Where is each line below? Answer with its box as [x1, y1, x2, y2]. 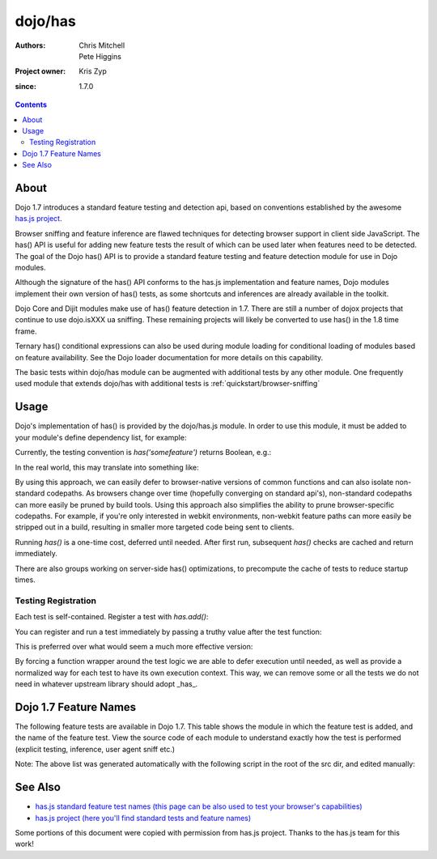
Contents [15, 100, 48, 109]
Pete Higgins [78, 51, 121, 61]
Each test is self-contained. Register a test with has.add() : [15, 612, 209, 622]
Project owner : [15, 66, 66, 76]
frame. [15, 326, 37, 336]
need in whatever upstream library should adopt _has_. [15, 679, 198, 689]
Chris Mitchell [78, 40, 125, 50]
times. [15, 575, 36, 585]
